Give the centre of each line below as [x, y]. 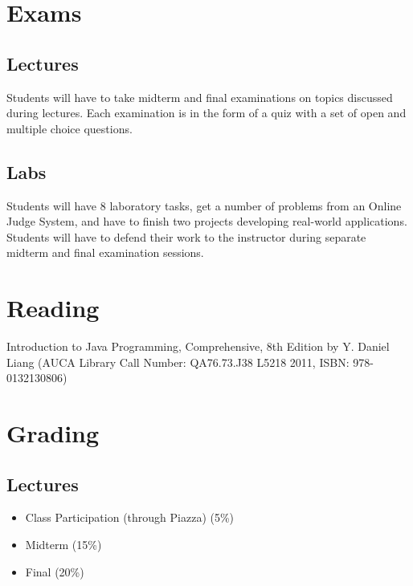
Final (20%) [55, 571]
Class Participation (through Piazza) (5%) [130, 517]
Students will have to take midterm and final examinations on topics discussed [200, 97]
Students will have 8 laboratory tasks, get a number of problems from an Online [204, 205]
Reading [53, 308]
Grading [53, 433]
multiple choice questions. [70, 128]
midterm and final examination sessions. [105, 252]
